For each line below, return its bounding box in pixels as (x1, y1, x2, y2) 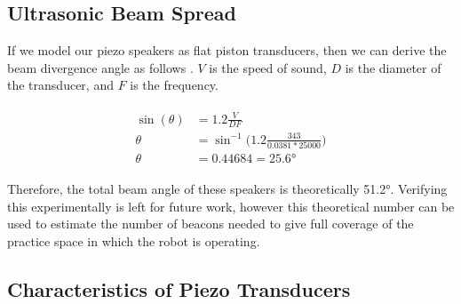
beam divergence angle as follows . (7, 58, 194, 76)
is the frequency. (130, 76, 219, 94)
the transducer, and (7, 76, 114, 94)
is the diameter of (345, 58, 441, 76)
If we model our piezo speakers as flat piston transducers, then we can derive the (7, 41, 447, 60)
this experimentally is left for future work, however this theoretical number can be (7, 196, 455, 215)
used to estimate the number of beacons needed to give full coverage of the (7, 214, 414, 233)
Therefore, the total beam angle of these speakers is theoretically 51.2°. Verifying (7, 180, 448, 198)
